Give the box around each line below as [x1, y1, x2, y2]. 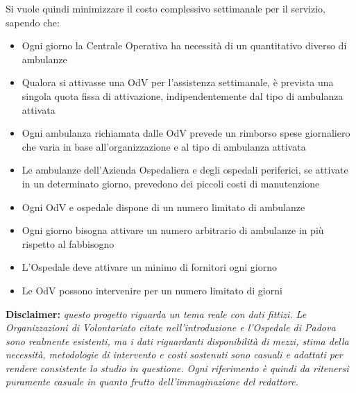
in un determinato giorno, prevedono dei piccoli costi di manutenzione [22, 176, 320, 190]
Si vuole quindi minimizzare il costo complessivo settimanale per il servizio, [6, 1, 325, 15]
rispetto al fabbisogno [22, 236, 115, 251]
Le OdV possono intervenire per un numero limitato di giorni [22, 283, 282, 297]
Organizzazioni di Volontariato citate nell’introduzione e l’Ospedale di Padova [6, 320, 336, 335]
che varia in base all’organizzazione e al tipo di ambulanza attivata [22, 139, 306, 153]
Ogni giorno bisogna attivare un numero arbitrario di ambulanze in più [22, 223, 324, 237]
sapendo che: [6, 15, 60, 29]
